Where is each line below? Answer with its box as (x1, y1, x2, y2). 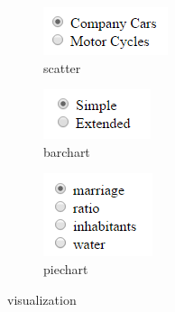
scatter (43, 58, 81, 77)
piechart (43, 259, 88, 278)
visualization (7, 289, 77, 308)
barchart (43, 142, 90, 161)
